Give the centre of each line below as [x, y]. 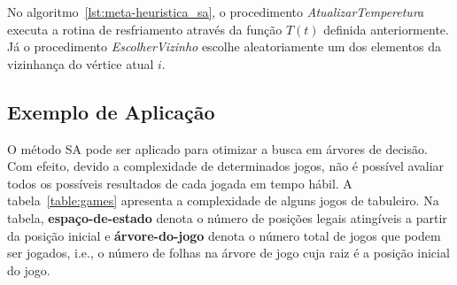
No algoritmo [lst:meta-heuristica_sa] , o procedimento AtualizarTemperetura [216, 12]
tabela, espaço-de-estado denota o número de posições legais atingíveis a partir [227, 217]
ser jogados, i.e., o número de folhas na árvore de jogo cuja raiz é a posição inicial [228, 253]
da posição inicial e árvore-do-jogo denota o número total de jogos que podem [224, 235]
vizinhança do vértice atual [81, 63]
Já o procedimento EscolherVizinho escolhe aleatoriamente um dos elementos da [224, 46]
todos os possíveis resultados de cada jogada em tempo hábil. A [180, 183]
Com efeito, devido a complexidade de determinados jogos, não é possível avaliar [226, 166]
